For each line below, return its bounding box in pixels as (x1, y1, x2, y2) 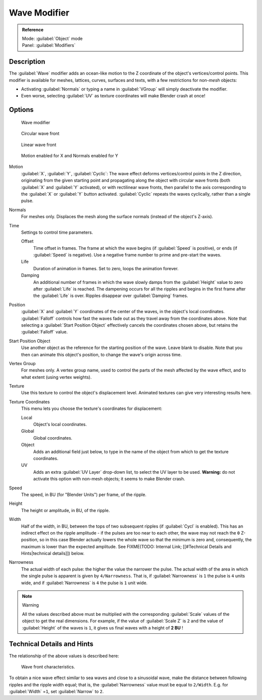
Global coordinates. (33, 435, 73, 441)
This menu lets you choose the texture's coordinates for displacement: (21, 405, 163, 411)
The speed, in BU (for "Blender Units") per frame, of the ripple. (21, 492, 147, 497)
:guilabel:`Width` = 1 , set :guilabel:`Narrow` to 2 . (9, 689, 104, 695)
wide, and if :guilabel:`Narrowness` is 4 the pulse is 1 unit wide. (21, 580, 148, 586)
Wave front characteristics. (21, 663, 75, 669)
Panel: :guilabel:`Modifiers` (22, 42, 76, 48)
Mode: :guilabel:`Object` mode (22, 36, 83, 41)
